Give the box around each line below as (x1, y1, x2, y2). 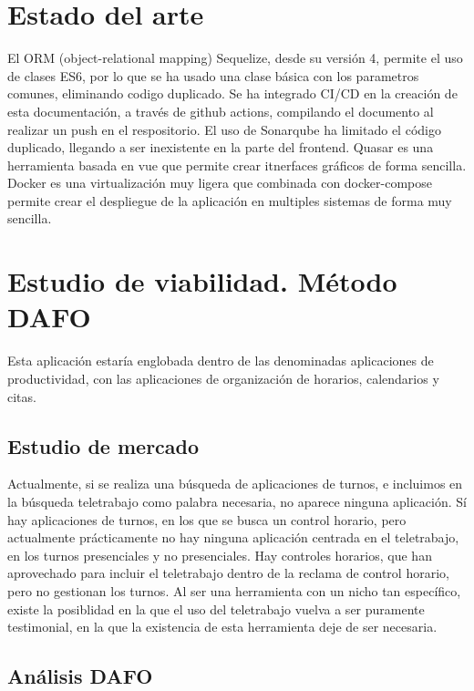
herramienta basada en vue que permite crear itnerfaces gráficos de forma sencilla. (7, 155, 467, 174)
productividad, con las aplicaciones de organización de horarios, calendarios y (7, 368, 439, 387)
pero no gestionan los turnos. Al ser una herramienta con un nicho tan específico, (7, 581, 461, 600)
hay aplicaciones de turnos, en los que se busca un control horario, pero (7, 510, 407, 529)
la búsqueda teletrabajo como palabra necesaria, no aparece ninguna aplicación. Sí (7, 491, 467, 511)
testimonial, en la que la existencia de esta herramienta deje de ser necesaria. (7, 617, 438, 636)
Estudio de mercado (7, 431, 200, 459)
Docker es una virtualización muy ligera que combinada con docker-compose (7, 173, 432, 192)
